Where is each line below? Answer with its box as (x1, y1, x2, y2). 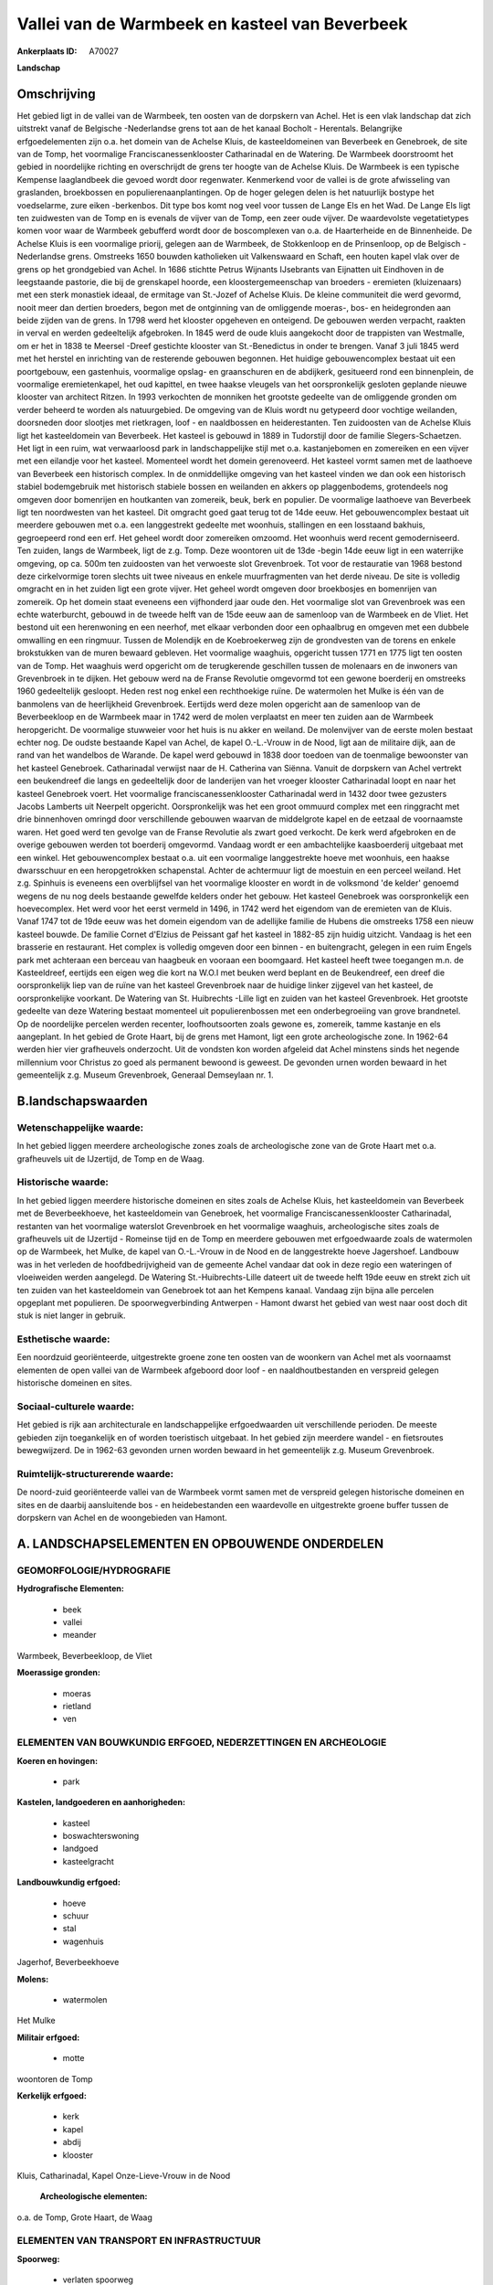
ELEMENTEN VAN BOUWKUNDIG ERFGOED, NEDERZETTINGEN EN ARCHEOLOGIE (16, 1737, 387, 1749)
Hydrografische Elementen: (16, 1583, 125, 1594)
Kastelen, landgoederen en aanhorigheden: (16, 1797, 186, 1808)
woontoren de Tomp (16, 2073, 93, 2084)
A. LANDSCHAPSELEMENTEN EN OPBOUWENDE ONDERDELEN (16, 1536, 384, 1551)
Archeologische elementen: (39, 2191, 148, 2202)
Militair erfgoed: (16, 2032, 80, 2043)
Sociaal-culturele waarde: (16, 1400, 135, 1413)
